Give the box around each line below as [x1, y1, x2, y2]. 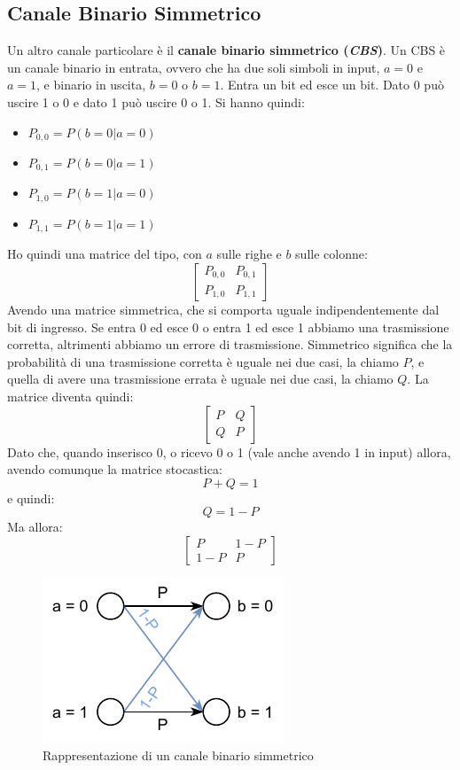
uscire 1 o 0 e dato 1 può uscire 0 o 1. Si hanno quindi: [7, 92, 305, 111]
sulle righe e [216, 245, 282, 263]
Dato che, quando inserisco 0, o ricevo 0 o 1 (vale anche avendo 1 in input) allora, [7, 442, 451, 461]
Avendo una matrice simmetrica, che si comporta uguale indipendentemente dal [7, 299, 440, 318]
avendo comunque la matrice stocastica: [7, 460, 222, 478]
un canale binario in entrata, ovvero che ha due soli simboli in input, [7, 58, 380, 76]
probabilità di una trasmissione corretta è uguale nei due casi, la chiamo [7, 352, 399, 370]
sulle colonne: [295, 245, 368, 263]
